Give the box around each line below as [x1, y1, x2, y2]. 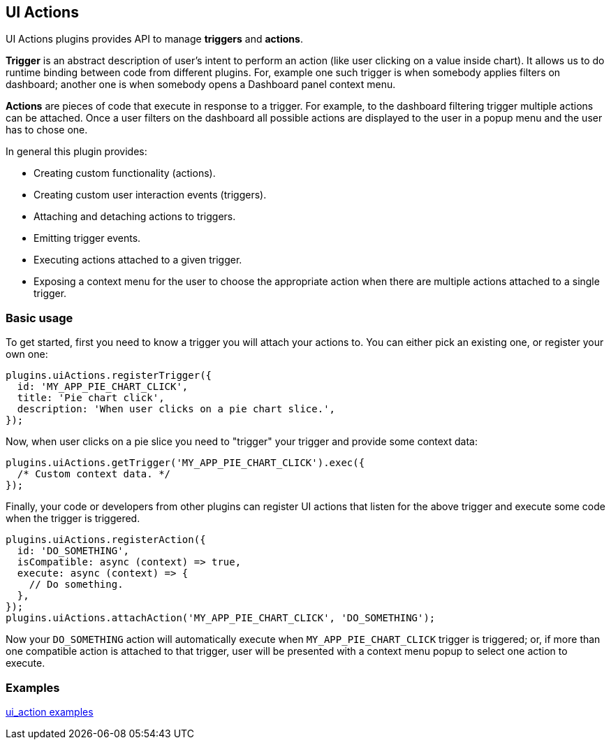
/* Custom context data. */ [17, 468, 171, 480]
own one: [6, 348, 48, 361]
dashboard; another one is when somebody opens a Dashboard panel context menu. [6, 78, 396, 91]
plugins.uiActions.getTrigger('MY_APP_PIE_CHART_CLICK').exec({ [6, 457, 365, 469]
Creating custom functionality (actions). [34, 167, 216, 180]
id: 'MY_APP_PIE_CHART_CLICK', [17, 381, 189, 393]
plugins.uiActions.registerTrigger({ [6, 370, 212, 382]
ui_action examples [6, 705, 94, 718]
